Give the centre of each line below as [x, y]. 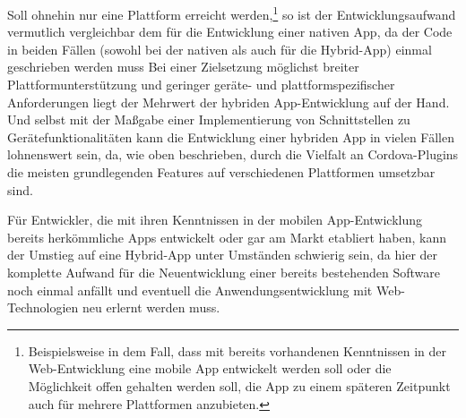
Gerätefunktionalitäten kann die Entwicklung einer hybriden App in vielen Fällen [231, 136]
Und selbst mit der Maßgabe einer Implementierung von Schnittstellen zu [209, 119]
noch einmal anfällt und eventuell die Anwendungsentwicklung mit [190, 290]
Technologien [43, 307]
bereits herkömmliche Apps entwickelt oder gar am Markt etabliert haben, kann [227, 237]
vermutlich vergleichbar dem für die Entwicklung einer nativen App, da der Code [230, 32]
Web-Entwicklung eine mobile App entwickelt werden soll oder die [210, 368]
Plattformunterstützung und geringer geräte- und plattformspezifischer [201, 85]
